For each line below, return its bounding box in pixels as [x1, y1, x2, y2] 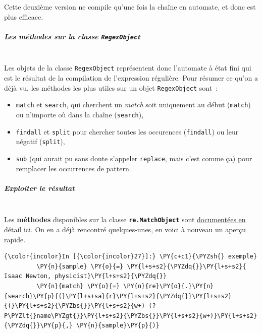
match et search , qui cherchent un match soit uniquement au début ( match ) [16, 99, 251, 110]
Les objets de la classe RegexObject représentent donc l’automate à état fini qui [4, 62, 251, 73]
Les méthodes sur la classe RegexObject [4, 31, 141, 41]
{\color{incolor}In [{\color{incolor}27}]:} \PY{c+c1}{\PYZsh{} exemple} [4, 253, 257, 260]
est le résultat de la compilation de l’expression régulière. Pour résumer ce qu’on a [4, 73, 258, 83]
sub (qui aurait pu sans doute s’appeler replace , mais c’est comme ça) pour [16, 153, 252, 163]
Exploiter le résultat [4, 182, 75, 193]
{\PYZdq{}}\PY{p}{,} [4, 322, 73, 329]
